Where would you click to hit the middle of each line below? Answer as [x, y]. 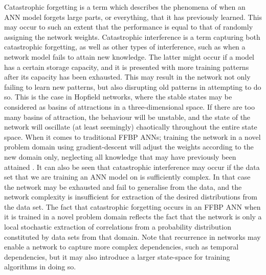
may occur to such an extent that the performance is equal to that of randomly [129, 27]
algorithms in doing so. [40, 267]
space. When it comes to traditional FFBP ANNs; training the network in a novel [132, 136]
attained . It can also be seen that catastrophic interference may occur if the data [132, 167]
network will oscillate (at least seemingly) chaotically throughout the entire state [131, 127]
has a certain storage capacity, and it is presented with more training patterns [127, 67]
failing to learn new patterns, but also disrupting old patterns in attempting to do [133, 86]
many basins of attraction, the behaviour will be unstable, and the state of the [127, 117]
